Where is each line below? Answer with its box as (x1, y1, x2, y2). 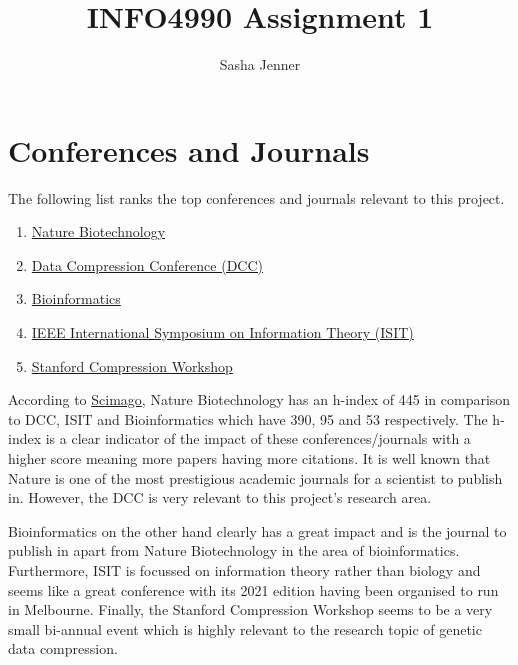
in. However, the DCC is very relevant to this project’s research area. (8, 487, 432, 508)
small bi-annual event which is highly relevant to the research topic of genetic (8, 618, 482, 639)
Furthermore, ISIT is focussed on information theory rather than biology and (8, 559, 481, 580)
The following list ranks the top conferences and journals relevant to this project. (8, 187, 505, 208)
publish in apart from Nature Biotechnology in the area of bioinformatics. (8, 540, 460, 561)
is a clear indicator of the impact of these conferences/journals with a (45, 428, 471, 449)
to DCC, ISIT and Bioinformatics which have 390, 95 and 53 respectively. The (8, 408, 488, 429)
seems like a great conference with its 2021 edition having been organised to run (8, 579, 499, 600)
